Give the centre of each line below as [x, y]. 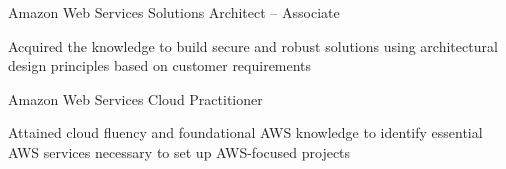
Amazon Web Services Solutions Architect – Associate [174, 12]
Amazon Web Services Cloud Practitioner [135, 98]
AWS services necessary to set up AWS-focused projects [179, 151]
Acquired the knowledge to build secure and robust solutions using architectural [253, 45]
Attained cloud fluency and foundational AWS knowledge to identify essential [245, 132]
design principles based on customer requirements [160, 65]
